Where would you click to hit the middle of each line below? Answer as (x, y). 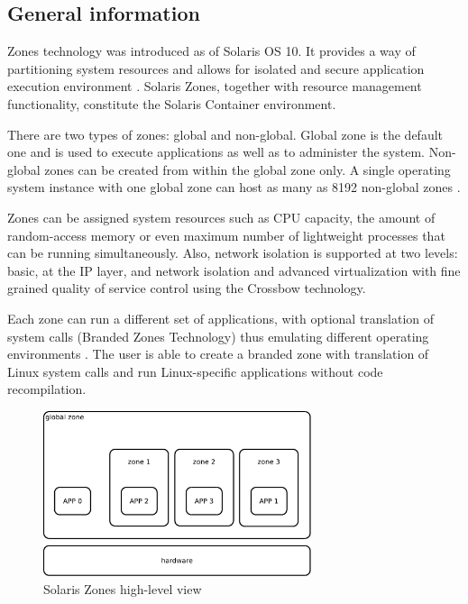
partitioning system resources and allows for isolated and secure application (216, 68)
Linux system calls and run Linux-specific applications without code (195, 371)
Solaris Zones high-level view (123, 588)
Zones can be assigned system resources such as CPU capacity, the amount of (221, 217)
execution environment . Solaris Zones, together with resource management (215, 86)
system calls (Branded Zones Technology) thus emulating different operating (218, 336)
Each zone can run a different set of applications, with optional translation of (221, 318)
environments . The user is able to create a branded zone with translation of (218, 354)
